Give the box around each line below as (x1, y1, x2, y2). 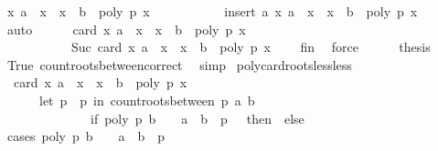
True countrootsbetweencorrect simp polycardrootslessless (6, 55, 352, 74)
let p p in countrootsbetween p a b (38, 90, 255, 109)
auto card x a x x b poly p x (6, 19, 246, 38)
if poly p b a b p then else (90, 108, 304, 127)
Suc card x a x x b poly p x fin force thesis (70, 37, 431, 56)
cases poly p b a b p (6, 126, 166, 146)
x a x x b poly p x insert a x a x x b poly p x (6, 2, 418, 20)
